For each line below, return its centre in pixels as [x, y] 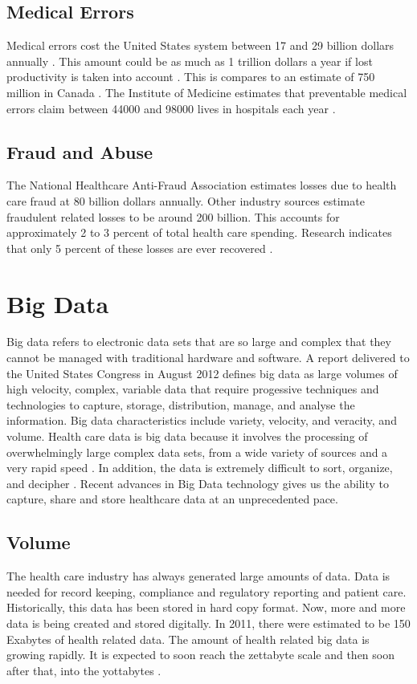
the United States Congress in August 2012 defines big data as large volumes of [202, 373]
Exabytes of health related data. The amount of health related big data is [188, 639]
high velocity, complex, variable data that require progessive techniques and [193, 389]
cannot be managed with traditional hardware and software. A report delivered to [208, 358]
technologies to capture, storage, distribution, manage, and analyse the [181, 404]
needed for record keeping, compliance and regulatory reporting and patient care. [206, 591]
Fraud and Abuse [80, 151]
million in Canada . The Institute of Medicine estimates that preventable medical [207, 92]
